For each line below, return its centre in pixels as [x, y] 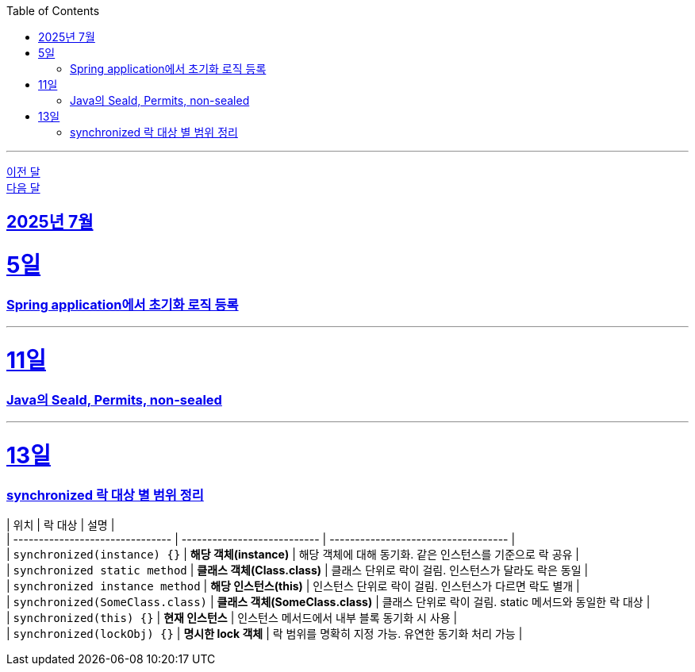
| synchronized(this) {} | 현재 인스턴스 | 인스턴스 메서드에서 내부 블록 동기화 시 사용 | [232, 618]
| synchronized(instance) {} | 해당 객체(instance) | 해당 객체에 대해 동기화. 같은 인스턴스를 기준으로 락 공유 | [293, 555]
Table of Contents [53, 11]
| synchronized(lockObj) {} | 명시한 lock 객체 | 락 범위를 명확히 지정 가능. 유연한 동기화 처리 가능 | [265, 634]
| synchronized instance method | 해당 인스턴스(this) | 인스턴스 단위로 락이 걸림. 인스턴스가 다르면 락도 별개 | [293, 586]
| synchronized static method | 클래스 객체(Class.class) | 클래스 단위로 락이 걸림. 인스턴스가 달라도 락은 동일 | [298, 570]
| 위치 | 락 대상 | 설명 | [61, 525]
